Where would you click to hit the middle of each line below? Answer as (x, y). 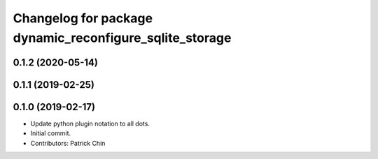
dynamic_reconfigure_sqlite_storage (122, 38)
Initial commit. (51, 133)
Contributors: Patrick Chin (68, 143)
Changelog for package (83, 18)
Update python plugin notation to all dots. (90, 123)
